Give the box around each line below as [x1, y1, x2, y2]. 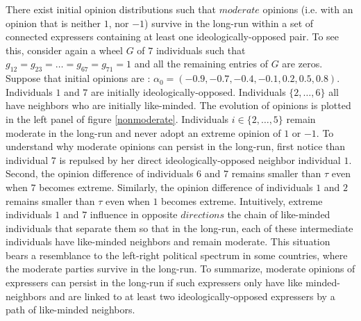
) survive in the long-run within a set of [144, 15, 314, 30]
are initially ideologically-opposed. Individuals [91, 84, 286, 99]
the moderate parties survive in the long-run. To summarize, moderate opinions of [6, 261, 355, 276]
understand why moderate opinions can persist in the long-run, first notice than [6, 139, 346, 154]
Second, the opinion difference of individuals [6, 166, 194, 181]
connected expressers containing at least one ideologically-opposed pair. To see [6, 29, 339, 44]
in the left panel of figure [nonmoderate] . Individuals [6, 111, 229, 126]
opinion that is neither [6, 15, 101, 30]
